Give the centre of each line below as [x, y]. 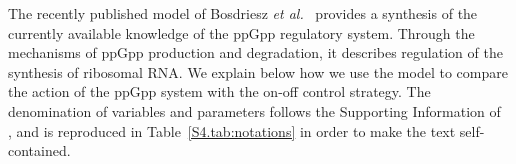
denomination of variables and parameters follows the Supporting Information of [254, 110]
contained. [39, 150]
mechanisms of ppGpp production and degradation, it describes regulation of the [255, 52]
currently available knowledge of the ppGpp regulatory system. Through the [241, 32]
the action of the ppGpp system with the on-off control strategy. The [219, 91]
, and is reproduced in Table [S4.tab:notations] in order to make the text [232, 130]
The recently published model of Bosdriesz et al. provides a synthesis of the [243, 13]
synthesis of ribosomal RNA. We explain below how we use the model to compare [258, 71]
